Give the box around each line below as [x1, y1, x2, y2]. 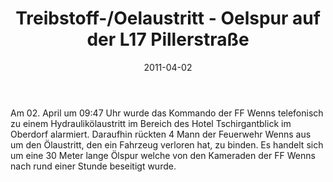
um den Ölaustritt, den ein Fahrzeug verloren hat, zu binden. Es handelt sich [10, 138, 324, 151]
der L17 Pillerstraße [86, 28, 250, 51]
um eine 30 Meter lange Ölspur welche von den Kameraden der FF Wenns [10, 149, 316, 161]
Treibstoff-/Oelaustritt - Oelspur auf [15, 7, 321, 30]
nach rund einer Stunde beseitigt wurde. [10, 160, 177, 172]
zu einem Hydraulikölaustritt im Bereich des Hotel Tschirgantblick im [10, 117, 292, 129]
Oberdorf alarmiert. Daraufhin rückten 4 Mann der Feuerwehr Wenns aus [10, 128, 312, 140]
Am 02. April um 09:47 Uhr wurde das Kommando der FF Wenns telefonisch [10, 107, 324, 119]
